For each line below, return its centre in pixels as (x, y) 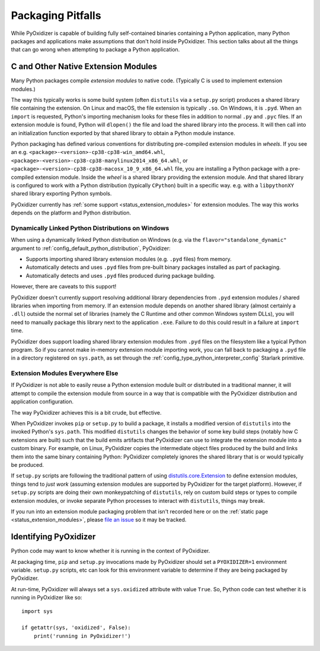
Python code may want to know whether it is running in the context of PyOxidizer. (111, 551)
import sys (37, 611)
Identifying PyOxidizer (53, 537)
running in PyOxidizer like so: (47, 598)
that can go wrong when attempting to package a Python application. (95, 50)
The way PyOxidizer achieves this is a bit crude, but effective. (86, 412)
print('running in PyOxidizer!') (82, 636)
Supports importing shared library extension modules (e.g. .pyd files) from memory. (129, 259)
